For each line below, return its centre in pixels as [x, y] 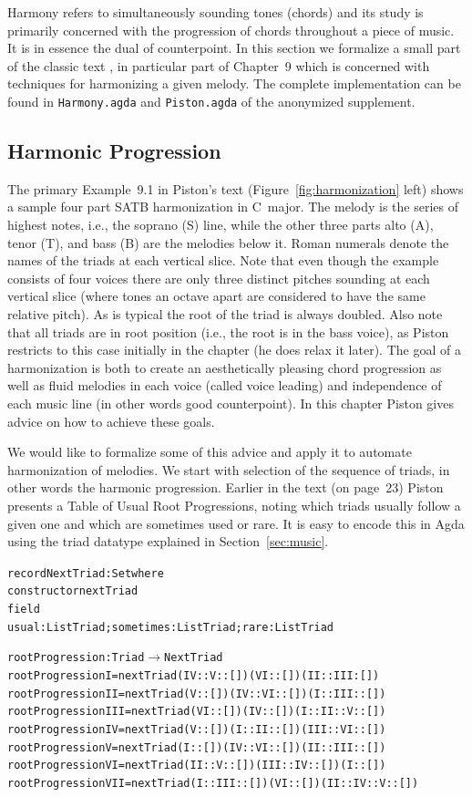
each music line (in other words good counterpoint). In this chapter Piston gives [231, 403]
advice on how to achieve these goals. [111, 421]
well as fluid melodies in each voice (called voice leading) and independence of [225, 385]
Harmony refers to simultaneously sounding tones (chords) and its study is [215, 12]
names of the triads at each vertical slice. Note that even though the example [223, 260]
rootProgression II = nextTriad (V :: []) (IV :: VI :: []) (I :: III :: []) [197, 693]
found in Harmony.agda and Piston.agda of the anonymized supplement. [211, 101]
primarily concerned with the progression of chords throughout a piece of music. [231, 30]
